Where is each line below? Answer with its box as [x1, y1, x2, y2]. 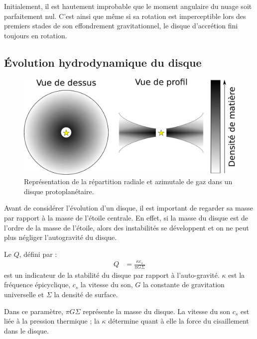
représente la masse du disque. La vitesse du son [83, 306, 231, 316]
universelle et [4, 289, 44, 300]
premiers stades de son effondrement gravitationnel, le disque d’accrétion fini [4, 20, 238, 31]
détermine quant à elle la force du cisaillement [108, 316, 249, 326]
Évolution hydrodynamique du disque [4, 54, 202, 70]
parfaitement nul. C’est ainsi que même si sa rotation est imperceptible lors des [4, 10, 246, 21]
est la [228, 269, 245, 280]
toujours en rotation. [4, 30, 67, 40]
